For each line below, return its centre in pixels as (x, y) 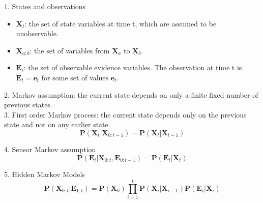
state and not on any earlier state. (57, 124)
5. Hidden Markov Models (45, 174)
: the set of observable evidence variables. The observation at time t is (133, 67)
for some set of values (75, 77)
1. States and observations (45, 6)
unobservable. (37, 33)
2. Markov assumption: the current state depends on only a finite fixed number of (131, 94)
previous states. (28, 105)
